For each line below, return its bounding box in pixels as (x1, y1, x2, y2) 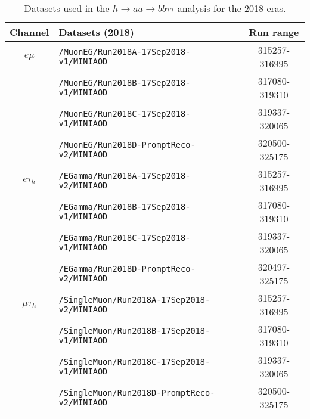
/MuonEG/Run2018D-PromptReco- (58, 140, 196, 150)
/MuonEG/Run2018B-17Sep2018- (58, 78, 191, 88)
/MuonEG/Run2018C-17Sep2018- (58, 109, 191, 119)
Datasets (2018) (58, 25, 134, 39)
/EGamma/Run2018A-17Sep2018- (58, 171, 191, 181)
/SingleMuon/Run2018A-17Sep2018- (58, 295, 210, 305)
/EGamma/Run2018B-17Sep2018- (58, 202, 191, 212)
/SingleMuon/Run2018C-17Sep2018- (58, 357, 210, 367)
